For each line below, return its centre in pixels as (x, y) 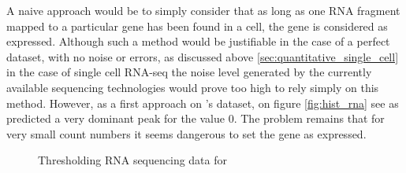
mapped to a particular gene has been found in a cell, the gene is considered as (197, 26)
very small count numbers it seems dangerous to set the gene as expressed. (186, 133)
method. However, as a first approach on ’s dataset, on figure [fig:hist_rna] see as (203, 103)
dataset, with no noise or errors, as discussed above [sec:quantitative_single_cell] (203, 56)
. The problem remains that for (309, 118)
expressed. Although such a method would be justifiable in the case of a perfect (198, 41)
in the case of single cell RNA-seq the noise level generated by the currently (189, 72)
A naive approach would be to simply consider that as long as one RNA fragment (203, 10)
